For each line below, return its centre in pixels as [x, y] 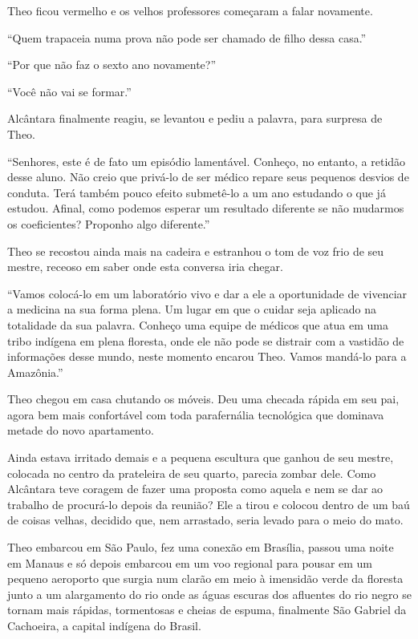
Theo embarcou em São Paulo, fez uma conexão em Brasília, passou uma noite [201, 547]
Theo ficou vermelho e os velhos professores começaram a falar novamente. [190, 10]
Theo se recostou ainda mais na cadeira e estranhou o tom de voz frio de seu [196, 251]
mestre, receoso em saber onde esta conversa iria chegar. [145, 267]
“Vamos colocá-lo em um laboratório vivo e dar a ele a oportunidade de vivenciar [207, 293]
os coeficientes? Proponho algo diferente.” [109, 223]
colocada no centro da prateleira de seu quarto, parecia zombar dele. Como [192, 473]
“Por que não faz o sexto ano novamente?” [112, 65]
